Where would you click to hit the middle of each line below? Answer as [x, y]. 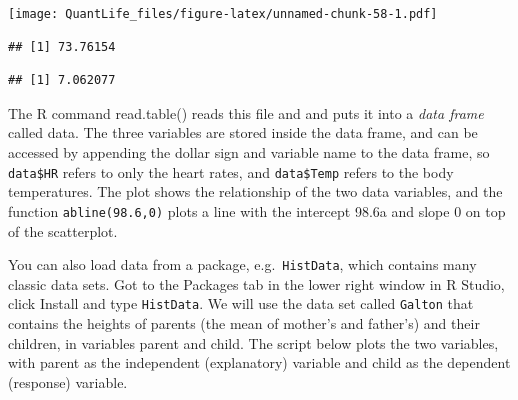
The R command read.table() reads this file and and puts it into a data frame [246, 112]
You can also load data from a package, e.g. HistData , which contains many [242, 264]
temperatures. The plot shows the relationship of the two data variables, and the [255, 191]
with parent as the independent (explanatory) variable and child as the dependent [259, 362]
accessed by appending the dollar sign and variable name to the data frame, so [249, 152]
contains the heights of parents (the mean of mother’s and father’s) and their [244, 323]
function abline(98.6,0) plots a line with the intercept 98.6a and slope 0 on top [257, 210]
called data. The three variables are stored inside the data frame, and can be [243, 132]
